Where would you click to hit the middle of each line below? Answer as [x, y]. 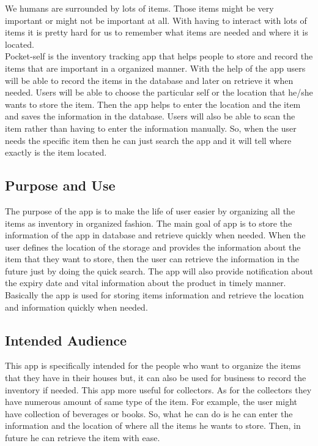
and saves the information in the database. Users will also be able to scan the [150, 116]
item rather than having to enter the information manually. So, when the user [151, 128]
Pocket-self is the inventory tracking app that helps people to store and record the [159, 56]
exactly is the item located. [56, 152]
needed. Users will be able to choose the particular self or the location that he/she [159, 92]
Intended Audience [66, 340]
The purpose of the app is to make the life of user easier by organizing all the [150, 210]
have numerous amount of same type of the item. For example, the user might [151, 402]
